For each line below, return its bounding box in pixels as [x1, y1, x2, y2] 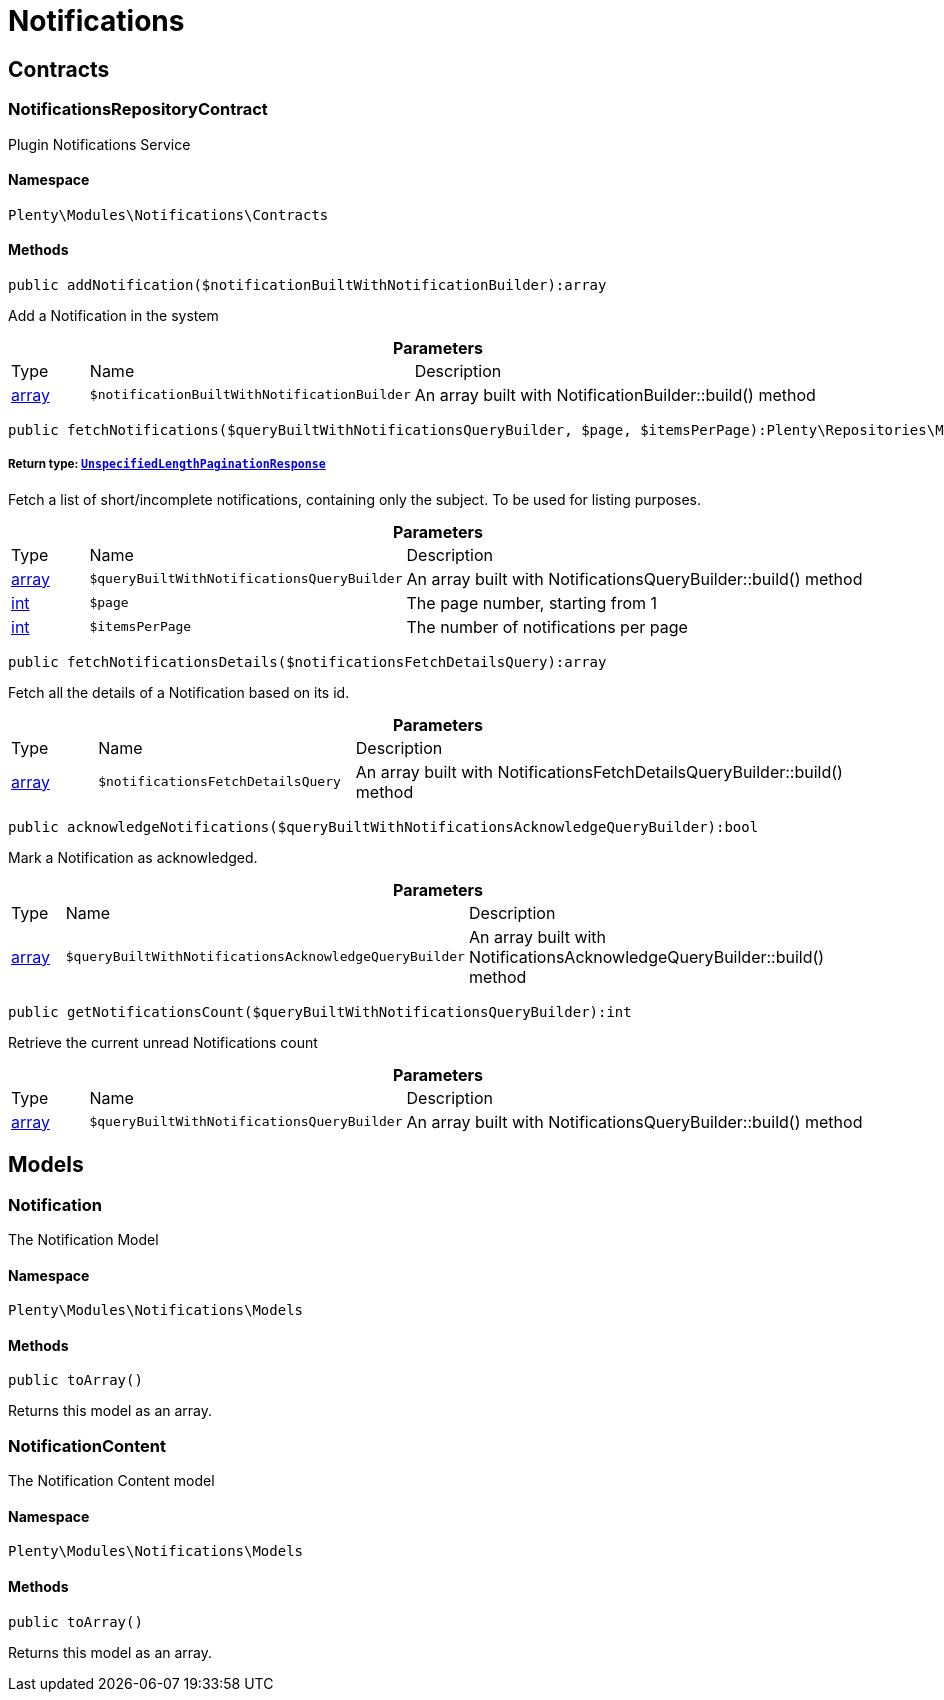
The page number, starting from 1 [406, 592, 658, 613]
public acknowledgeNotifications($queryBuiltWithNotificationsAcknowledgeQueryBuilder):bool [8, 818, 759, 835]
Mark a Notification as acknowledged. [8, 848, 258, 866]
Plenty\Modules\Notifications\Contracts [8, 206, 329, 223]
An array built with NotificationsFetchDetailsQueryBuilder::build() [355, 761, 843, 782]
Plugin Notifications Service [8, 135, 191, 153]
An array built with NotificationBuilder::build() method [414, 384, 816, 405]
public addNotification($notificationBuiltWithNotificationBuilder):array [8, 276, 607, 293]
